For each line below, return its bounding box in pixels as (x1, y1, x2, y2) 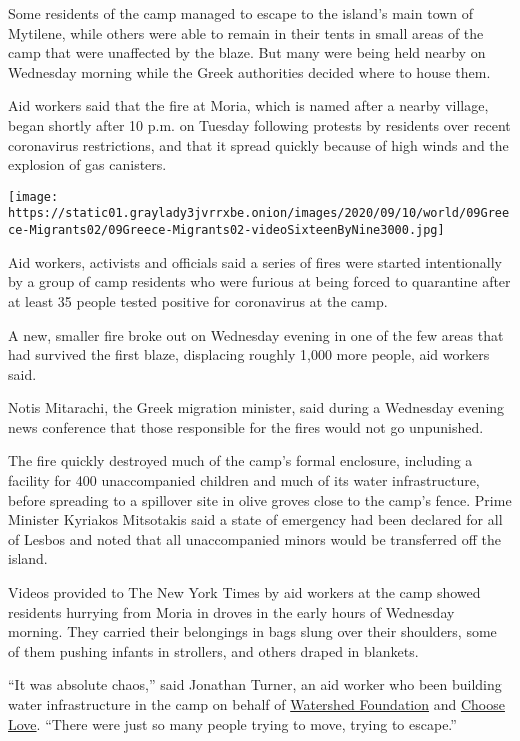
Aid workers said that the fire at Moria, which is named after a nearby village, (8, 95, 489, 116)
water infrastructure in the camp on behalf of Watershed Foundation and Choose (8, 694, 505, 714)
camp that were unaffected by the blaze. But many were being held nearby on (8, 42, 486, 63)
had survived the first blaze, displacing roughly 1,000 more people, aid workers (8, 344, 490, 365)
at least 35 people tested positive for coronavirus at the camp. (8, 290, 388, 311)
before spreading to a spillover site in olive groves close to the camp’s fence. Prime (8, 489, 512, 510)
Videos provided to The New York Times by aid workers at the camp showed (8, 582, 481, 603)
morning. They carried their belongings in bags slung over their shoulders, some (8, 621, 497, 642)
